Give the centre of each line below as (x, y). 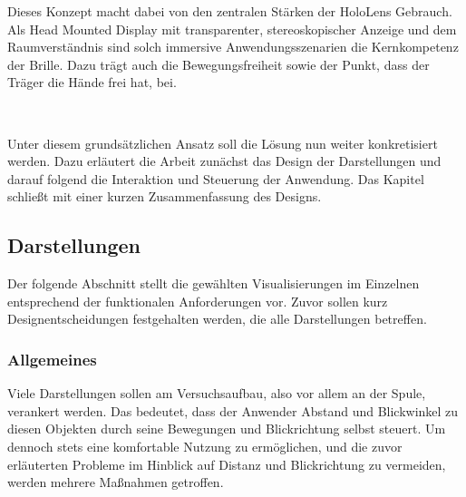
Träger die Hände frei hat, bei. (92, 82)
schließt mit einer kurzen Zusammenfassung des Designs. (165, 196)
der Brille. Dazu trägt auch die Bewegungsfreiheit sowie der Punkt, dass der (218, 64)
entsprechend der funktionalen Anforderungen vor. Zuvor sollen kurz (198, 301)
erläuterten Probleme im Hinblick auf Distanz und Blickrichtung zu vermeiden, (227, 464)
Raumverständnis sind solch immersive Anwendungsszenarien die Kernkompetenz (233, 47)
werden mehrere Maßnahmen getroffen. (116, 482)
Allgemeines (52, 359)
